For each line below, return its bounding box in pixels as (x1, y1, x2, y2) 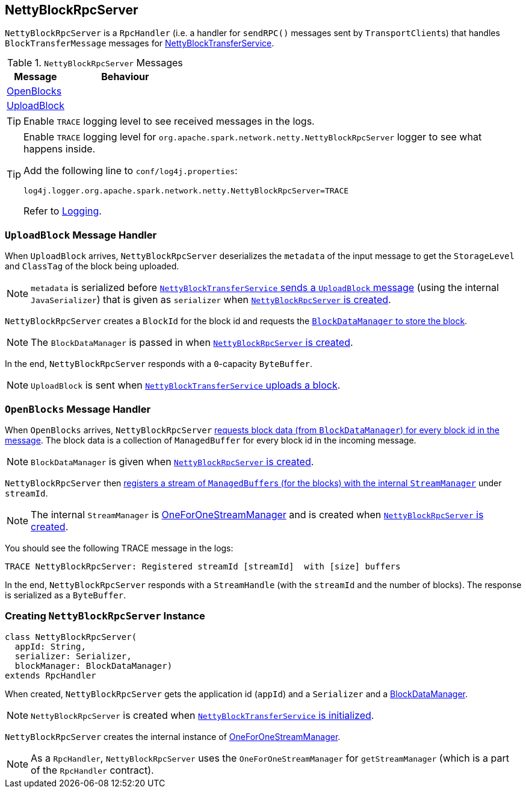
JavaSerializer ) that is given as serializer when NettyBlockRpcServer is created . (31, 293, 391, 306)
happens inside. (23, 143, 96, 155)
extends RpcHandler (5, 670, 96, 680)
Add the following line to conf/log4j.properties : (23, 165, 238, 177)
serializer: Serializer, (14, 651, 132, 661)
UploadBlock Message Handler (5, 228, 157, 241)
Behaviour (101, 71, 149, 83)
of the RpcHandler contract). (31, 763, 154, 776)
